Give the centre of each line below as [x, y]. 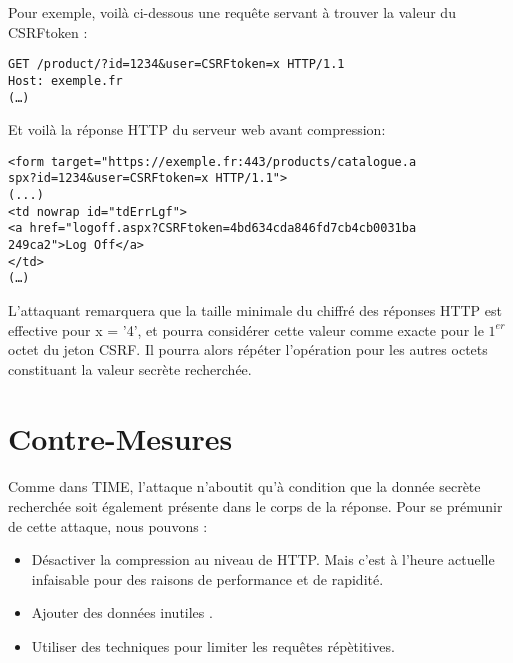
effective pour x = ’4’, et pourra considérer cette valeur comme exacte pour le [246, 329]
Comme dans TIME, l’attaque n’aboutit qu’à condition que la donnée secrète [244, 486]
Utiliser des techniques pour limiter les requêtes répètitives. [213, 645]
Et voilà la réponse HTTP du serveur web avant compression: [197, 129]
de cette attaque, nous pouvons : [108, 525]
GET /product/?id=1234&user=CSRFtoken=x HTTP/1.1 [176, 64]
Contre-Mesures [120, 437]
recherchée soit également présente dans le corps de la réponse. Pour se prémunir [255, 505]
